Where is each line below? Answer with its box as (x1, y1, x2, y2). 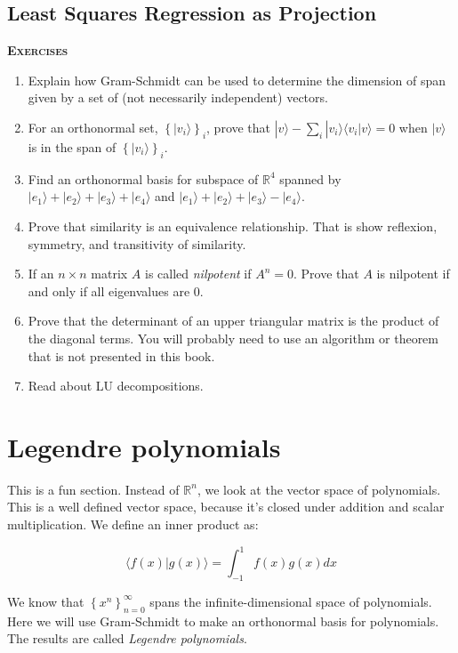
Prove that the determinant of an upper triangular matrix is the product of (28, 311, 439, 330)
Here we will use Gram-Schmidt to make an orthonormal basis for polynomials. (7, 611, 439, 630)
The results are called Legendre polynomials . (7, 629, 247, 648)
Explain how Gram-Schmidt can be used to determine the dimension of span (28, 70, 446, 89)
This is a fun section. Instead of (7, 480, 180, 498)
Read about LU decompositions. (28, 376, 204, 395)
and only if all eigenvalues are (28, 281, 190, 300)
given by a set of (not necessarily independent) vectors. (28, 88, 328, 107)
